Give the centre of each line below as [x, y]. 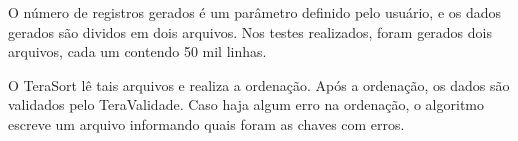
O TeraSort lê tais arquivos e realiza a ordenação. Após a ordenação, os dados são [259, 84]
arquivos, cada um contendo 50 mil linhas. [137, 51]
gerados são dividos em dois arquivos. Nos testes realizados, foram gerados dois [250, 31]
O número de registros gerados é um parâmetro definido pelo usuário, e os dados [255, 12]
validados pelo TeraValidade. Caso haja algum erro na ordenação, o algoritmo [246, 104]
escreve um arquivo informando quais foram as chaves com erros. [206, 123]
